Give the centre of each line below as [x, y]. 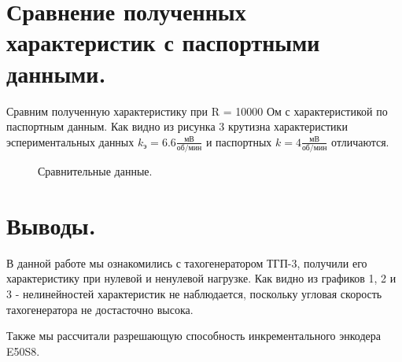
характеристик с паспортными [163, 42]
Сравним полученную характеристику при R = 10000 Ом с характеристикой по [197, 111]
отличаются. [360, 141]
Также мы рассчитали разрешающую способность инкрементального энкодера [194, 336]
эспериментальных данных [70, 141]
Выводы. [51, 225]
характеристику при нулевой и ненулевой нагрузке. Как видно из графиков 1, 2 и [201, 278]
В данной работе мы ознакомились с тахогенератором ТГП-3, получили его [187, 262]
